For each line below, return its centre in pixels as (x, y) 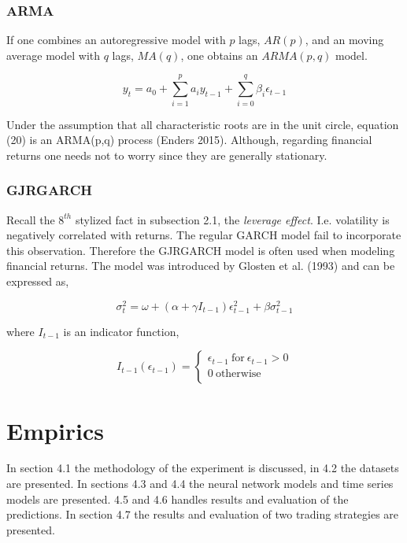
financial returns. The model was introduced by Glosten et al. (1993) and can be (201, 266)
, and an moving (344, 40)
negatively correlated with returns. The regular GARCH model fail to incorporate (204, 235)
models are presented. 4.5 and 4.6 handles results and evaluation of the (178, 499)
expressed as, (38, 281)
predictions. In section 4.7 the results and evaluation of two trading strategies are (203, 514)
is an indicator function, (121, 331)
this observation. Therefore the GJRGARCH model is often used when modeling (201, 250)
